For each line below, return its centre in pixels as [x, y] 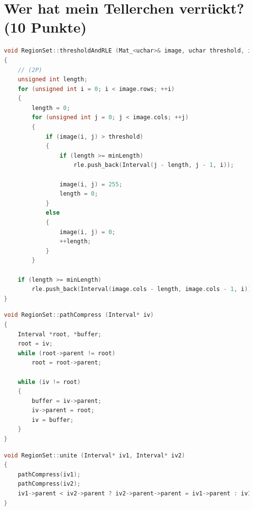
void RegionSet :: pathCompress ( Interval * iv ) [79, 315]
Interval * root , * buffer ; [60, 334]
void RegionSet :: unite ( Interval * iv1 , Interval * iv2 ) [95, 455]
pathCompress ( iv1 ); [49, 474]
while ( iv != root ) [49, 382]
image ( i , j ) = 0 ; [88, 232]
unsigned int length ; [53, 80]
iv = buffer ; [53, 420]
